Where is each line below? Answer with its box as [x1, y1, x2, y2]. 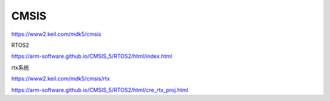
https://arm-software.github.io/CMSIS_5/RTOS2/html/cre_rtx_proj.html [11, 86, 189, 94]
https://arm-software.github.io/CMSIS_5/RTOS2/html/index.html [11, 52, 172, 60]
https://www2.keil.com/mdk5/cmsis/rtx [11, 75, 110, 82]
